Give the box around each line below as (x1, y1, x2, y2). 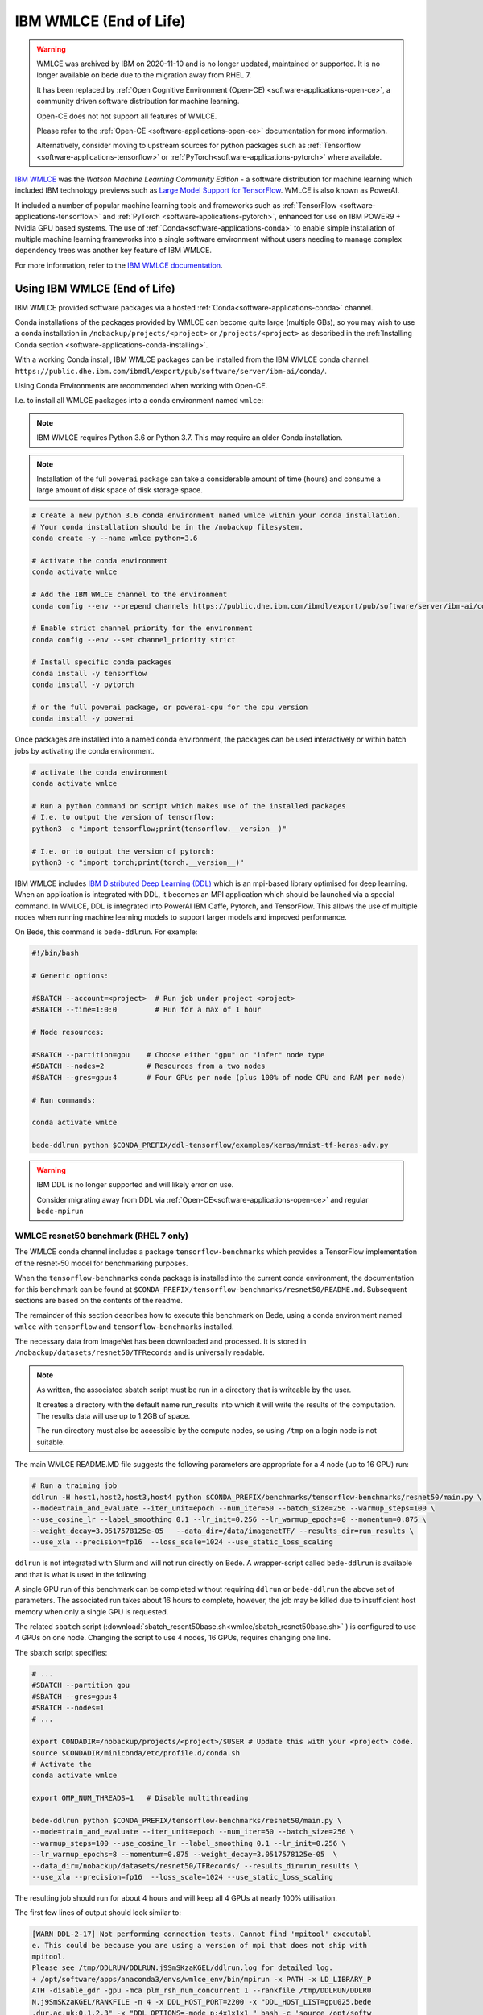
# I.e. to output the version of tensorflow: (31, 812, 215, 822)
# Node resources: (31, 1028, 105, 1037)
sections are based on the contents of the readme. (14, 1295, 183, 1305)
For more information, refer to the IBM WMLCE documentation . (14, 260, 223, 270)
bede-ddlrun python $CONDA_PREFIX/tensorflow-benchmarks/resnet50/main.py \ (31, 1816, 342, 1825)
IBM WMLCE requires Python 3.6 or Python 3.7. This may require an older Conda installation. (36, 433, 343, 442)
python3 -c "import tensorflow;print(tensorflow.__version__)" (31, 824, 287, 833)
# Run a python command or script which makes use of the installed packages (31, 801, 346, 810)
